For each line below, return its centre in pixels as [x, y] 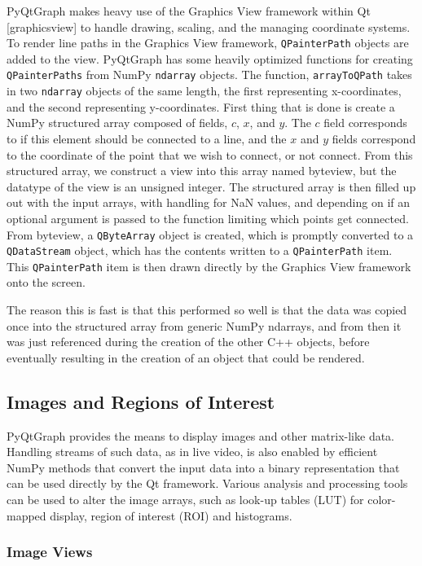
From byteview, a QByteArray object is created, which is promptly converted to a [210, 234]
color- [382, 500]
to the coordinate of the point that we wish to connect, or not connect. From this [210, 154]
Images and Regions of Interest [141, 401]
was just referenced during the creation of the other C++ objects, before [188, 342]
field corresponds [365, 123]
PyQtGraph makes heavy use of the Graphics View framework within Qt [189, 11]
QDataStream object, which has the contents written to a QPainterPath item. [200, 250]
